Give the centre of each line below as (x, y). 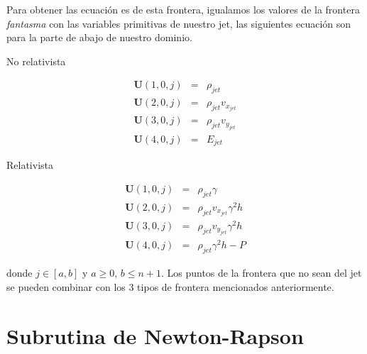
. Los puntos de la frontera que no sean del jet (261, 273)
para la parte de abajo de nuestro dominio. (99, 37)
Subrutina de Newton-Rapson (155, 335)
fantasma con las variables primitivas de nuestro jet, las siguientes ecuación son (179, 23)
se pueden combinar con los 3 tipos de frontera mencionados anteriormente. (170, 286)
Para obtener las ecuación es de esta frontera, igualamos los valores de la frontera (183, 9)
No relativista (36, 61)
